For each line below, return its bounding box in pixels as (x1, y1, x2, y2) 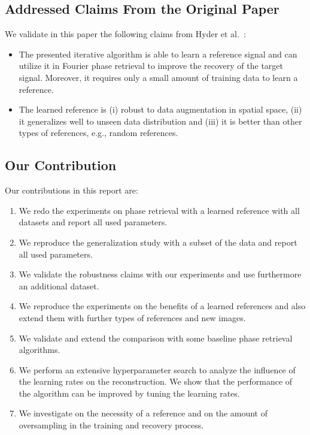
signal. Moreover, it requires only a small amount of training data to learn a (19, 71, 298, 83)
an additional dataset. (19, 279, 99, 292)
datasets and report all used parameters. (19, 216, 168, 228)
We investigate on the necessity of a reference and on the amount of (19, 407, 268, 419)
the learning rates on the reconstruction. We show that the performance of (19, 375, 293, 388)
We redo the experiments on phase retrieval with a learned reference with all (19, 204, 300, 216)
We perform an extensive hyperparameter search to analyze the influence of (19, 363, 296, 376)
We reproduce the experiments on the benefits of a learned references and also (19, 300, 306, 312)
